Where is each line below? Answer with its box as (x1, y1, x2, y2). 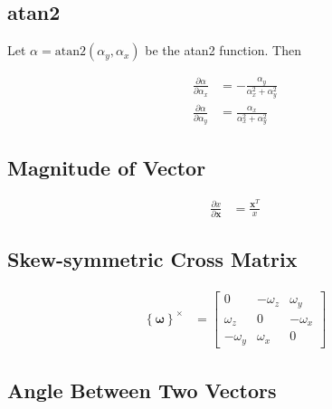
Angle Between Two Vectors (7, 376, 277, 404)
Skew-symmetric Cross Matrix (7, 245, 298, 273)
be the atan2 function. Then (145, 41, 301, 60)
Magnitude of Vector (7, 153, 206, 181)
